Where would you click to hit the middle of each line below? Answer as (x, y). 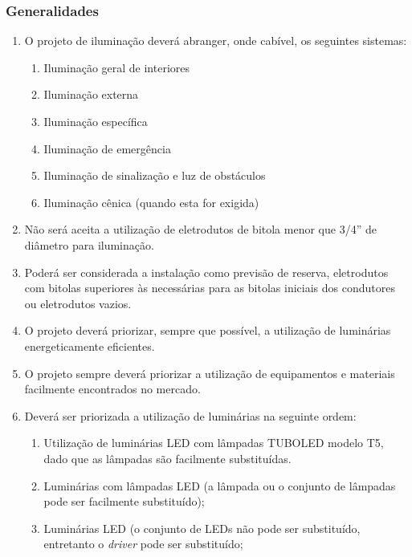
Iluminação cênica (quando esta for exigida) (151, 202)
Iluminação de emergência (107, 148)
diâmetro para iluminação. (89, 244)
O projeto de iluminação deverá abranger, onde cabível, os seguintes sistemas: (216, 41)
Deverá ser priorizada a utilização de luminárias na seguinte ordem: (190, 415)
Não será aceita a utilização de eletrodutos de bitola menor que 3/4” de (200, 229)
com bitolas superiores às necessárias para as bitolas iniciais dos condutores (210, 288)
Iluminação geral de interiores (117, 67)
